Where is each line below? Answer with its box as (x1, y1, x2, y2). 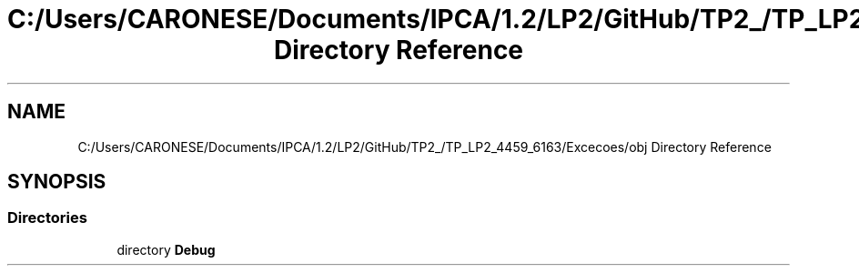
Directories (7, 208, 87, 227)
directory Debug (116, 241, 216, 258)
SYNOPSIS (7, 170, 106, 194)
